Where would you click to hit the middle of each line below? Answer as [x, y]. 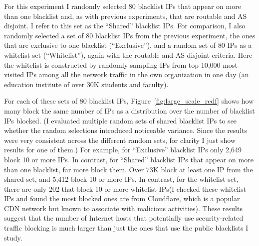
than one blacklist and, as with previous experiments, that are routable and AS [126, 16]
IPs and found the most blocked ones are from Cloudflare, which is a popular [122, 198]
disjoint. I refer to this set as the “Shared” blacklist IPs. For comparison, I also [125, 26]
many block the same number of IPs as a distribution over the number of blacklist [129, 110]
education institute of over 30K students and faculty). [86, 84]
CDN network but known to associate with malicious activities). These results [123, 208]
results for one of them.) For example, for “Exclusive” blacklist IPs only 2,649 [123, 150]
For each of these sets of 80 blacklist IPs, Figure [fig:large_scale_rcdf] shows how [129, 101]
